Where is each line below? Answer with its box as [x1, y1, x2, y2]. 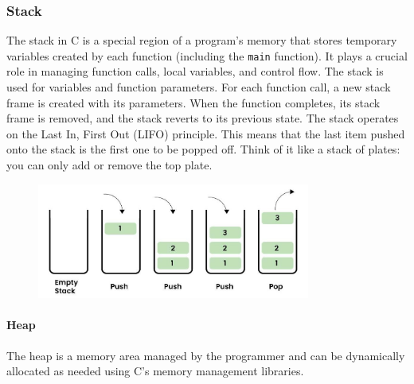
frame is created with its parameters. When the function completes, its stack [6, 94, 381, 111]
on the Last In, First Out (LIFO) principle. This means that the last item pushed [6, 125, 405, 142]
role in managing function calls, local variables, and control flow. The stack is [6, 63, 384, 80]
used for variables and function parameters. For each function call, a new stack [6, 79, 391, 95]
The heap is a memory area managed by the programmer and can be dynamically [6, 347, 405, 363]
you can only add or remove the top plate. [6, 157, 213, 173]
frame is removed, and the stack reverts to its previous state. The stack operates [6, 110, 399, 126]
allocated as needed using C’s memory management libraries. [6, 363, 304, 379]
